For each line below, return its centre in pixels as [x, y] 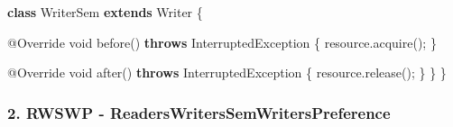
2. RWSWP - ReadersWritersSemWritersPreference [199, 112]
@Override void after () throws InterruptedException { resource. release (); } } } [227, 73]
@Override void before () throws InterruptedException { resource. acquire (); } [222, 42]
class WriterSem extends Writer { [105, 12]
